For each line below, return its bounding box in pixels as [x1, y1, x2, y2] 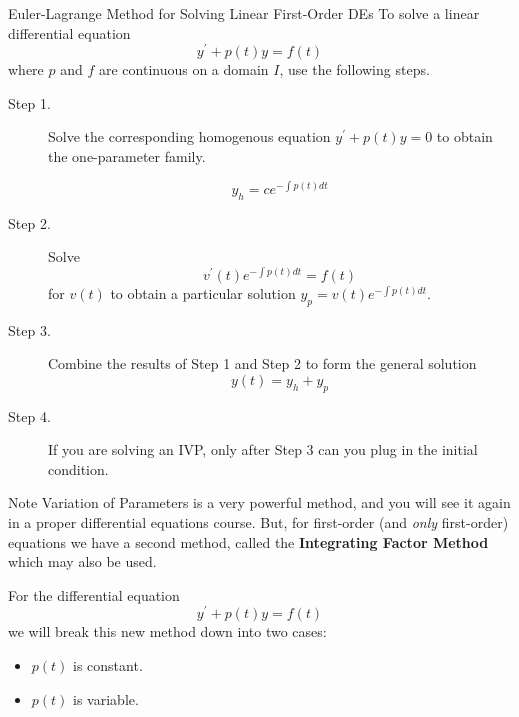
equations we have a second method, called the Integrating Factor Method [8, 531, 489, 552]
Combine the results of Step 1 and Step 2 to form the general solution [48, 353, 477, 374]
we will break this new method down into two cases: [8, 621, 327, 642]
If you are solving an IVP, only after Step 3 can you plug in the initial [48, 439, 478, 460]
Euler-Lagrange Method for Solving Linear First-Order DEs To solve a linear [8, 3, 480, 23]
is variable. [73, 688, 139, 709]
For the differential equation [8, 584, 180, 605]
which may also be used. [8, 551, 157, 572]
